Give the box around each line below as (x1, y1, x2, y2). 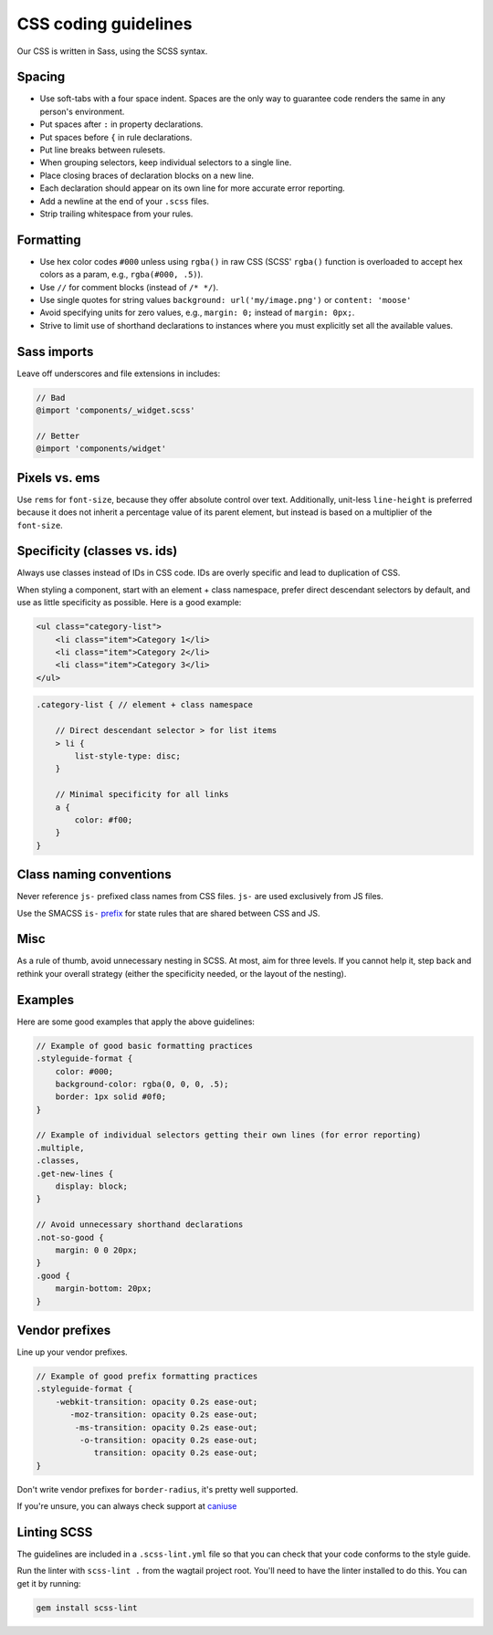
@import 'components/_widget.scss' (36, 405, 195, 415)
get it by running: (16, 1577, 81, 1588)
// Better (36, 430, 80, 441)
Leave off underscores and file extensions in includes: (16, 368, 221, 379)
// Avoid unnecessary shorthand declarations (36, 1220, 244, 1230)
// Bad (36, 393, 66, 403)
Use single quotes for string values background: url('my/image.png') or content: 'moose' (39, 295, 412, 306)
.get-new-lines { (36, 1169, 114, 1179)
